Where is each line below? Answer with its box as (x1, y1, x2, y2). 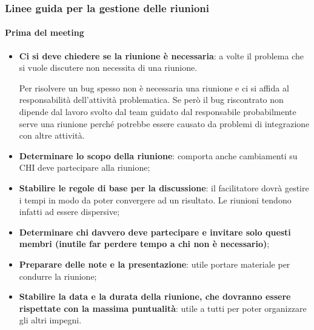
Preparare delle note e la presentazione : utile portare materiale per (19, 257, 290, 270)
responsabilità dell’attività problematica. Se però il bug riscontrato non (19, 93, 284, 106)
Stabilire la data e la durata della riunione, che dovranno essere (19, 290, 291, 303)
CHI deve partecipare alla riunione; (19, 161, 150, 174)
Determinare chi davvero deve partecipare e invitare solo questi (19, 225, 291, 238)
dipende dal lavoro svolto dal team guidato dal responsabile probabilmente (19, 105, 296, 118)
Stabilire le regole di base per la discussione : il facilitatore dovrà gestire (19, 181, 309, 194)
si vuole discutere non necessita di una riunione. (19, 61, 198, 74)
